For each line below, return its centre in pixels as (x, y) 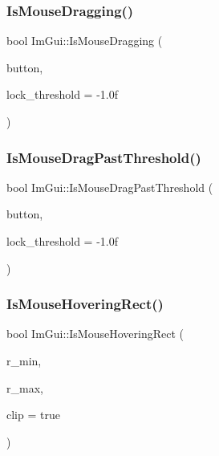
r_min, (24, 360)
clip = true (33, 415)
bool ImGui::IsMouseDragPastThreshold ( (110, 187)
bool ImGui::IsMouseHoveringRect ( (95, 334)
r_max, (25, 387)
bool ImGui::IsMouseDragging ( (85, 41)
